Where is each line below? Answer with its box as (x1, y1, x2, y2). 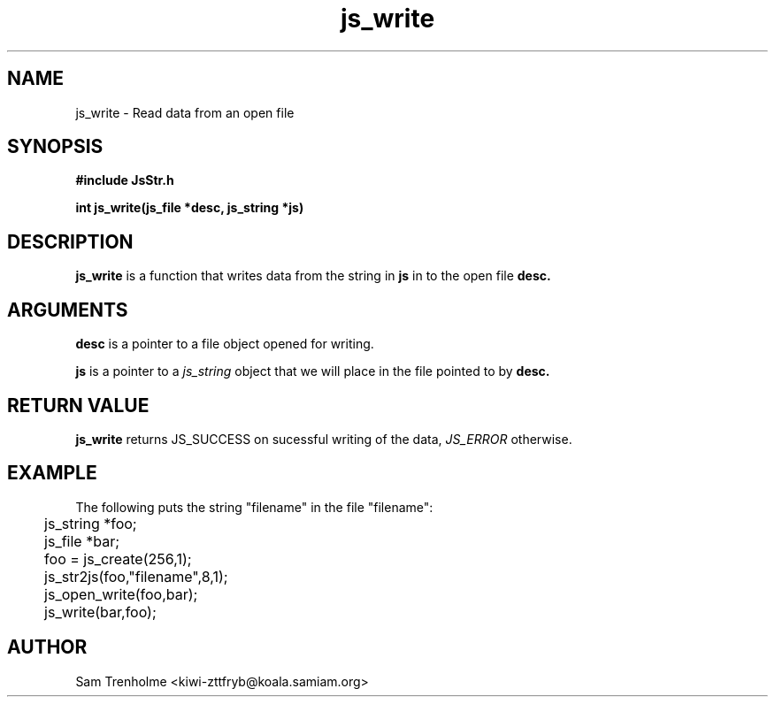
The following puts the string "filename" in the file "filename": (75, 499, 434, 515)
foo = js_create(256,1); (44, 549, 192, 568)
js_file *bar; (44, 532, 119, 550)
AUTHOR (7, 636, 88, 659)
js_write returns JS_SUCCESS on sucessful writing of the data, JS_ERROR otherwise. (75, 431, 572, 447)
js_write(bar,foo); (44, 602, 157, 621)
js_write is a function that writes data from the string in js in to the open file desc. (75, 268, 551, 284)
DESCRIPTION (7, 230, 134, 253)
